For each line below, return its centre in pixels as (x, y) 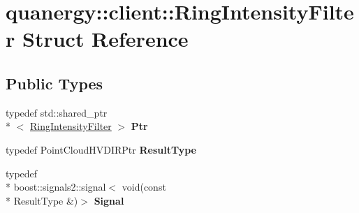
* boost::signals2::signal (56, 187)
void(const (144, 187)
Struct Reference (105, 39)
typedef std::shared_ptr (57, 112)
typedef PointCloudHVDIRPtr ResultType (101, 149)
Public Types (54, 83)
